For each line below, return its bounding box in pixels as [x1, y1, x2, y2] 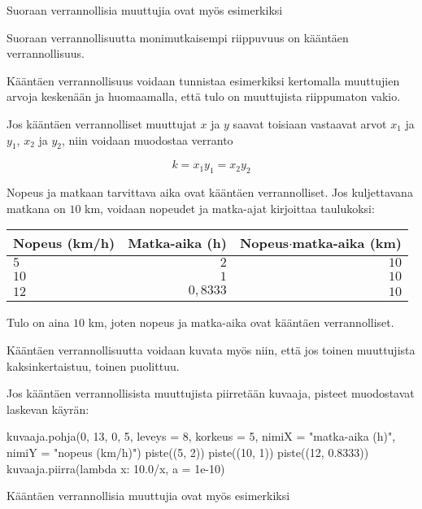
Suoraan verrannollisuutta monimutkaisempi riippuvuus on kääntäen [7, 28, 349, 46]
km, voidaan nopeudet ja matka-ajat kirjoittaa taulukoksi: [85, 199, 375, 216]
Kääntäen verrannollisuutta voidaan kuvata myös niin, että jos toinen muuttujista [7, 341, 415, 358]
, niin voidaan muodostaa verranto [62, 131, 233, 148]
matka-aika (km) [292, 233, 402, 253]
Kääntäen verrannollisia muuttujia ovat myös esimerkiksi [7, 487, 290, 504]
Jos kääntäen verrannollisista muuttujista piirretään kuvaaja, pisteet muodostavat [7, 385, 415, 402]
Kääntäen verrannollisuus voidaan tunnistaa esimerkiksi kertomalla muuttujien [7, 72, 400, 89]
